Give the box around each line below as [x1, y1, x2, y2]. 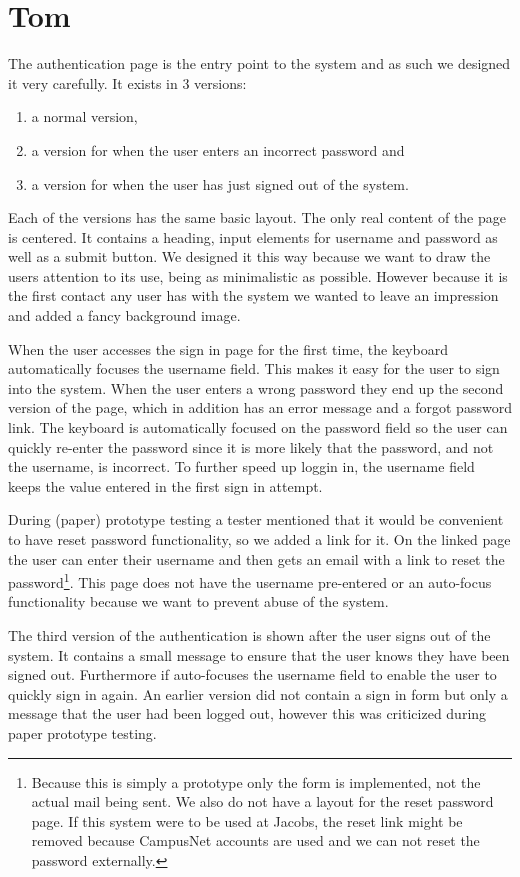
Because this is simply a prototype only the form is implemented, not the [31, 771, 481, 792]
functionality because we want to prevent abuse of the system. [8, 591, 389, 612]
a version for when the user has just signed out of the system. [31, 173, 409, 194]
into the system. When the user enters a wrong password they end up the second [8, 377, 504, 398]
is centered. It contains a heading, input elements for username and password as [8, 226, 498, 247]
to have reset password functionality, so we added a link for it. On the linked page [8, 529, 511, 549]
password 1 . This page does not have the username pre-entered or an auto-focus [8, 569, 492, 592]
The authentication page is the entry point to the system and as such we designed [8, 53, 511, 74]
